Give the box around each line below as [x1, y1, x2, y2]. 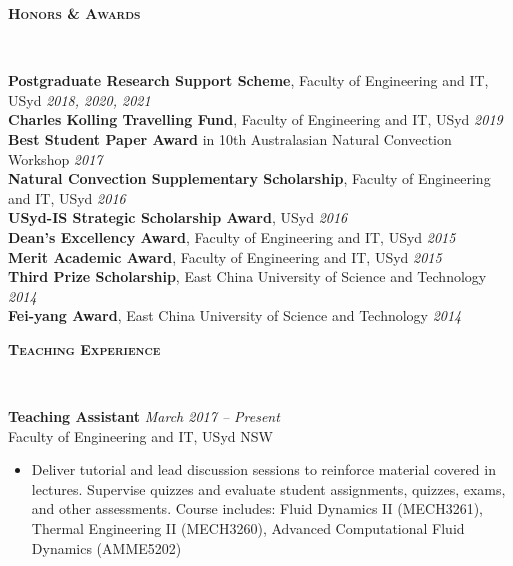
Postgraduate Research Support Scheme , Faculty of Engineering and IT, [8, 70, 489, 91]
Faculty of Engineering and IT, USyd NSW [8, 425, 273, 446]
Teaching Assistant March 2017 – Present [8, 406, 280, 427]
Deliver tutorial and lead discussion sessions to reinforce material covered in [31, 459, 496, 480]
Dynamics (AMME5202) [31, 537, 182, 558]
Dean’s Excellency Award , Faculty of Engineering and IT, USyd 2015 [8, 226, 456, 247]
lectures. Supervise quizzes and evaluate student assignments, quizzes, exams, [31, 478, 506, 499]
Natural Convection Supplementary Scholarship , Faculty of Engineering [8, 168, 491, 189]
